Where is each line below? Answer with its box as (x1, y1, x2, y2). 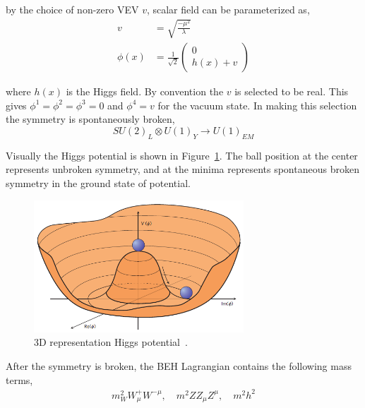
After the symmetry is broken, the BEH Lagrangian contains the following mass (6, 359, 352, 373)
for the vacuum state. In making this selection (157, 97, 357, 112)
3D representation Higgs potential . (34, 335, 188, 349)
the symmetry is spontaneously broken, (6, 112, 175, 126)
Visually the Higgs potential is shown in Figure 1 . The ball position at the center (6, 148, 358, 162)
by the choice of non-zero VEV (6, 2, 139, 16)
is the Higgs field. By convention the (66, 84, 224, 99)
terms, (6, 372, 33, 387)
